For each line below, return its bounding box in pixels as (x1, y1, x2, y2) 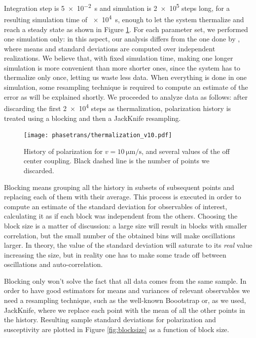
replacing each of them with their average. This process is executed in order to (4, 191, 241, 202)
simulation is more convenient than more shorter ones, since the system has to (4, 62, 241, 73)
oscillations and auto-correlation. (4, 259, 103, 269)
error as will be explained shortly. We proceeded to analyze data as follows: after (4, 91, 248, 102)
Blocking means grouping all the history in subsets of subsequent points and (4, 182, 234, 192)
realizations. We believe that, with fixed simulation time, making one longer (4, 53, 233, 63)
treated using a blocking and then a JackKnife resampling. (4, 113, 181, 123)
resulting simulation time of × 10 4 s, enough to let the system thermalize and (4, 13, 244, 24)
